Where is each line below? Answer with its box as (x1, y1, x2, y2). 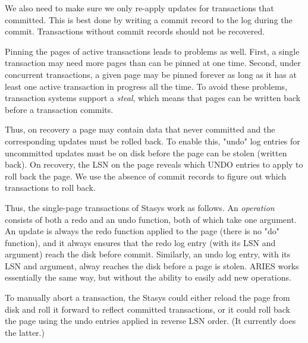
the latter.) (5, 326, 45, 338)
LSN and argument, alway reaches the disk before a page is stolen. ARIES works (5, 259, 299, 272)
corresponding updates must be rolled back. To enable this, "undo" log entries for (5, 134, 300, 147)
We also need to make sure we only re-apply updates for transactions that (5, 2, 274, 14)
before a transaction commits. (5, 103, 114, 115)
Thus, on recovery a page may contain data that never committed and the (5, 123, 275, 136)
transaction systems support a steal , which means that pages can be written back (5, 92, 301, 104)
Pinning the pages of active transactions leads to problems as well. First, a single (5, 45, 300, 57)
